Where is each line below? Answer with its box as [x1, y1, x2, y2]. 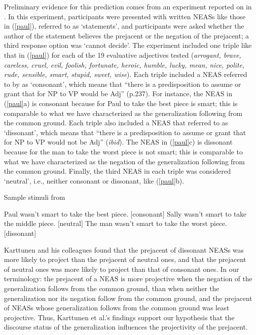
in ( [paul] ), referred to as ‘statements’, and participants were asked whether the [4, 21, 244, 31]
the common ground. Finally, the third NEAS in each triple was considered [4, 166, 231, 176]
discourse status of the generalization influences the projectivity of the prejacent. [4, 322, 248, 332]
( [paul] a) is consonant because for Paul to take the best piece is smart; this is [4, 98, 238, 108]
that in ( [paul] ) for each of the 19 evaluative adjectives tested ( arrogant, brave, [4, 49, 241, 60]
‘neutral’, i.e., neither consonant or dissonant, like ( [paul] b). [4, 175, 184, 186]
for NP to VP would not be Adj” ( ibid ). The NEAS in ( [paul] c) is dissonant [4, 137, 233, 147]
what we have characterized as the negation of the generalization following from [4, 156, 245, 166]
